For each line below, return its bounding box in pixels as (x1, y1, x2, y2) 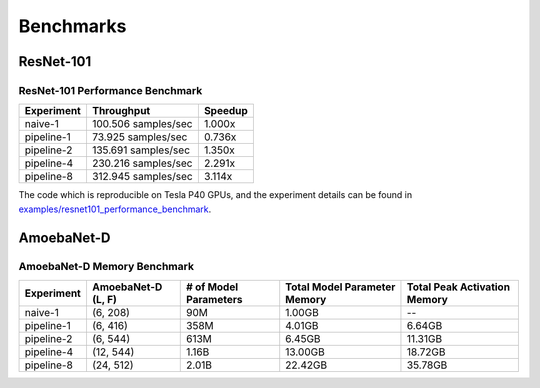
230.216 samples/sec (91, 156, 193, 170)
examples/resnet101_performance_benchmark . (18, 203, 212, 215)
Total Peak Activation (406, 280, 510, 294)
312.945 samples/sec (91, 170, 194, 184)
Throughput (91, 104, 151, 118)
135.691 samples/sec (91, 143, 190, 157)
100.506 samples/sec (91, 117, 193, 131)
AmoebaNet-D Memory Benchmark (18, 260, 195, 274)
